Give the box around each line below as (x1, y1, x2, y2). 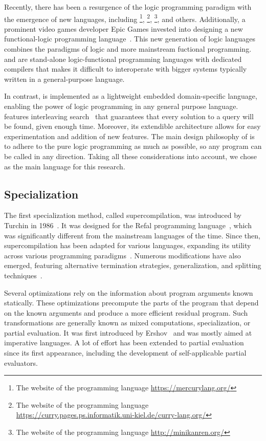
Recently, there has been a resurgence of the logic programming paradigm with (4, 2, 252, 12)
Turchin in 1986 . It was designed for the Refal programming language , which (4, 219, 252, 230)
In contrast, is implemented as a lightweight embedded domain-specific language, (4, 91, 257, 101)
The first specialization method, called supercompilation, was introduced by (4, 210, 242, 220)
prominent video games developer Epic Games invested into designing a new (4, 23, 243, 34)
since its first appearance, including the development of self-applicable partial (4, 347, 247, 358)
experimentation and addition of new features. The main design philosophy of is (4, 130, 255, 141)
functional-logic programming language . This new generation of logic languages (4, 33, 256, 44)
